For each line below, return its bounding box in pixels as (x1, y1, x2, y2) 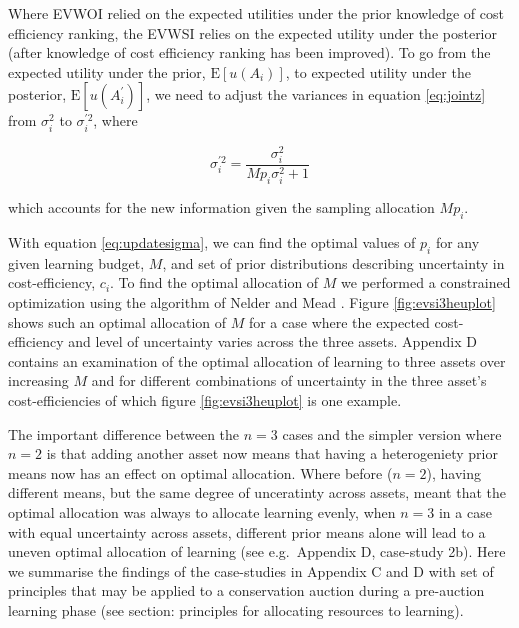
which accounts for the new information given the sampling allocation (8, 197, 435, 218)
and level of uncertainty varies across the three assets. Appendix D (68, 331, 477, 352)
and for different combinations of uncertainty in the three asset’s (91, 370, 487, 391)
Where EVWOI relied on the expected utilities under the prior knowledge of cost (8, 3, 504, 23)
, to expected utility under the (285, 61, 471, 82)
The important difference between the (8, 423, 240, 444)
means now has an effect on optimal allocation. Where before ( (8, 462, 393, 483)
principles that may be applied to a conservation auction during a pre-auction (8, 580, 485, 601)
